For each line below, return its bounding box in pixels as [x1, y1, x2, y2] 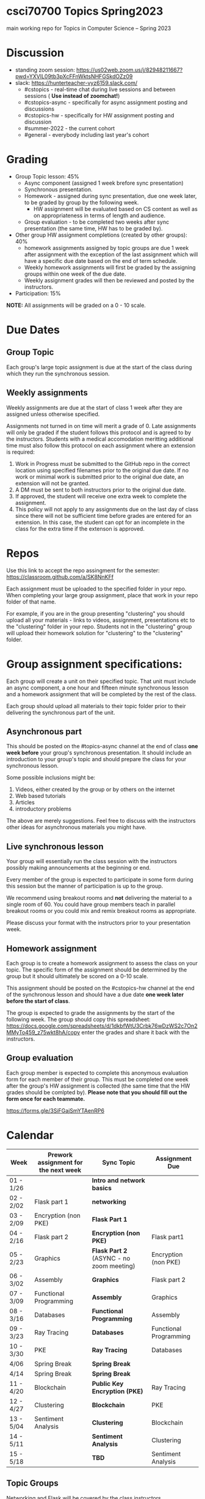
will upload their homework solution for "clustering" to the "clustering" [6, 629, 183, 636]
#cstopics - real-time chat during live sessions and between [24, 86, 176, 93]
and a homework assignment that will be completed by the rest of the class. [6, 690, 197, 698]
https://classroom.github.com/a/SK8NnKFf [6, 573, 114, 580]
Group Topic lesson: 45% [15, 172, 79, 180]
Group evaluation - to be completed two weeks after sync [24, 218, 170, 226]
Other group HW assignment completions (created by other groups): [15, 231, 187, 238]
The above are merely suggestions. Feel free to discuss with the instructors [6, 817, 196, 825]
